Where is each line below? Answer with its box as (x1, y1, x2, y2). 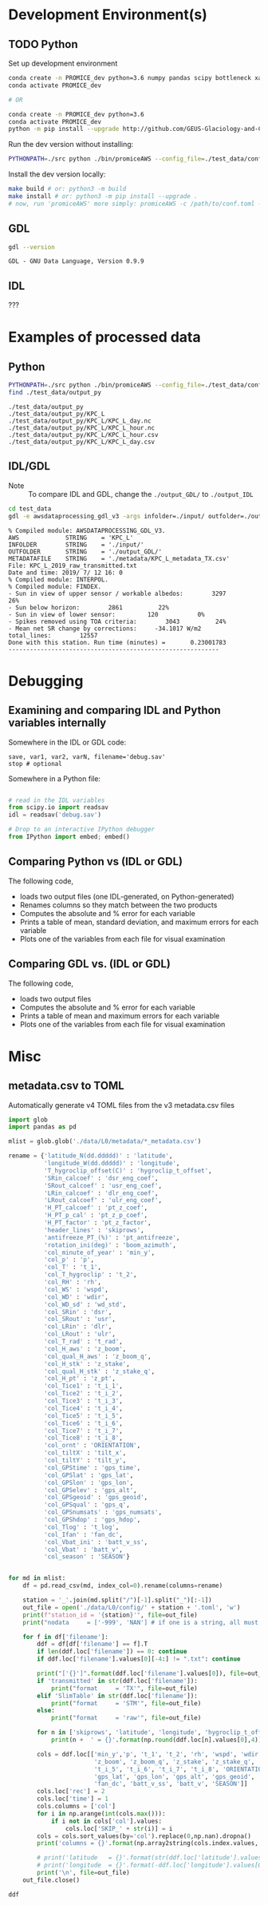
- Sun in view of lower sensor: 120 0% (8, 610, 205, 618)
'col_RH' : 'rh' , (43, 1278, 102, 1287)
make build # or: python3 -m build (8, 185, 127, 193)
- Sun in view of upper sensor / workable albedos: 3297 (8, 589, 227, 597)
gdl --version (8, 243, 56, 251)
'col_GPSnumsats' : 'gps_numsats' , (43, 1508, 162, 1517)
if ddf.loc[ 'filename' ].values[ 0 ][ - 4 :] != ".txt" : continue (37, 1655, 241, 1663)
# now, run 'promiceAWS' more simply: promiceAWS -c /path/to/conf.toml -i (8, 200, 266, 208)
